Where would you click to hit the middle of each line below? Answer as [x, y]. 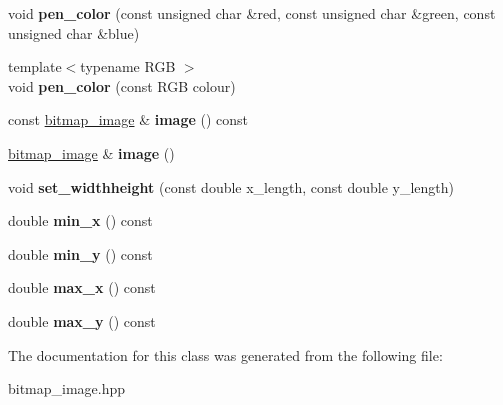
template [35, 66]
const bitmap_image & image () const [128, 119]
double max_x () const [82, 287]
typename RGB [128, 66]
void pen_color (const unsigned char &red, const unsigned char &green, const [252, 13]
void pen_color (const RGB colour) [122, 85]
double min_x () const [80, 220]
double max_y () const [82, 320]
